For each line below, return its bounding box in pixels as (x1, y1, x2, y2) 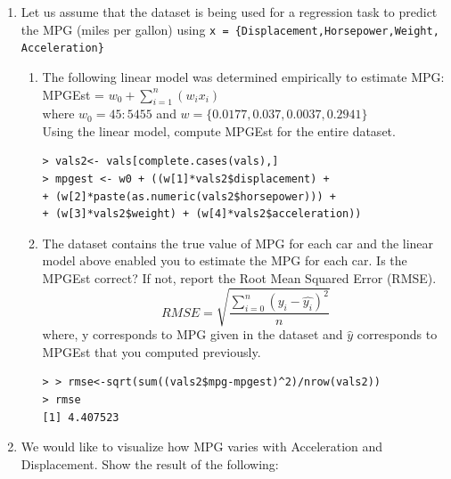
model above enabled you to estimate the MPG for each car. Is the (42, 251, 407, 270)
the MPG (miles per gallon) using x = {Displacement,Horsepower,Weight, (20, 20, 439, 38)
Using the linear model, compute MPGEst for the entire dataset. (42, 121, 396, 140)
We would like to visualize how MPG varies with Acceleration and (20, 437, 383, 456)
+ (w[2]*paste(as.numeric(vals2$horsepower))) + (42, 190, 336, 203)
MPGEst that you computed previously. (42, 342, 261, 361)
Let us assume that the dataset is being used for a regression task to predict (20, 3, 438, 20)
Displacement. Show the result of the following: (20, 454, 279, 473)
